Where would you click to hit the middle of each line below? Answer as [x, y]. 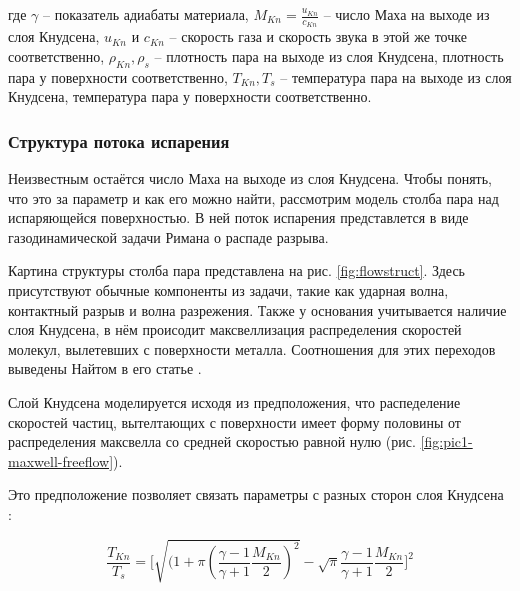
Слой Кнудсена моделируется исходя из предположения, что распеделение [234, 401]
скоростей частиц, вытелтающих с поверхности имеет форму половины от [234, 421]
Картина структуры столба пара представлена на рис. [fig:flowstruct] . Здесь [236, 270]
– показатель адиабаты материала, [145, 14]
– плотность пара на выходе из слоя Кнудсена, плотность [329, 55]
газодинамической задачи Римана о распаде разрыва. [168, 236]
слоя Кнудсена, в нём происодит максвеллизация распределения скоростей [235, 329]
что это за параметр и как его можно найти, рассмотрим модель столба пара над [253, 197]
